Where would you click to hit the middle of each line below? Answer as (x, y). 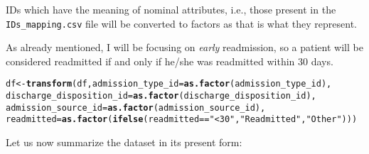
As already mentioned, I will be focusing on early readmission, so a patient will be (184, 47)
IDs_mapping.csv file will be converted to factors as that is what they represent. (181, 23)
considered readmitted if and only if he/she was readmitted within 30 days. (170, 61)
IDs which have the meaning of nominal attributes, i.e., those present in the (171, 9)
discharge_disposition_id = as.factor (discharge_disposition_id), (161, 96)
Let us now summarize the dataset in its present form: (124, 142)
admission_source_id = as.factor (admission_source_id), (136, 108)
